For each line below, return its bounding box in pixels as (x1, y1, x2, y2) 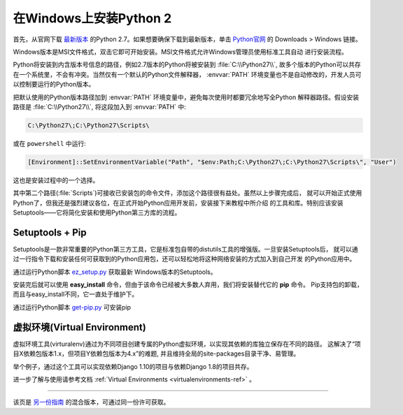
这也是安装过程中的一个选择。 (13, 175, 99, 184)
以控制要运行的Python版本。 (13, 80, 95, 89)
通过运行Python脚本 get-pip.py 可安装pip (13, 303, 132, 311)
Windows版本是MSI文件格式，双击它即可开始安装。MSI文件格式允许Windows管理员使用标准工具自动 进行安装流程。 (13, 48, 348, 56)
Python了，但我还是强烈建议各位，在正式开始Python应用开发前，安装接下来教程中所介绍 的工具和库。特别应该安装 (13, 198, 344, 207)
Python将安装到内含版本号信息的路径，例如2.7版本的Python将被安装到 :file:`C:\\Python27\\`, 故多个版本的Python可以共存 (13, 60, 362, 69)
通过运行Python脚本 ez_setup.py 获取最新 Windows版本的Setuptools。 (13, 268, 217, 276)
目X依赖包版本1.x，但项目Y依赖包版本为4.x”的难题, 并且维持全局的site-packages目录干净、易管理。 (13, 349, 300, 358)
